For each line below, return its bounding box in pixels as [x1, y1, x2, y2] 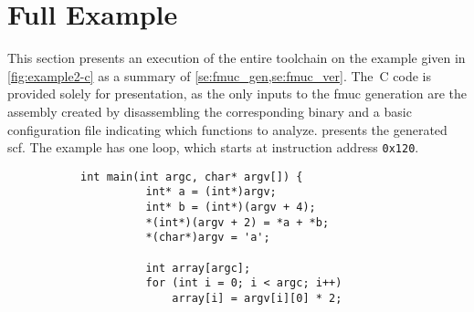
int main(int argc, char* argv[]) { [80, 170, 303, 183]
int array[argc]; [145, 261, 251, 275]
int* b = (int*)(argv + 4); [145, 201, 316, 214]
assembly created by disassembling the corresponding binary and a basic [7, 101, 412, 120]
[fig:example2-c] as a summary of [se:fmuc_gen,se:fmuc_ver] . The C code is [7, 66, 431, 85]
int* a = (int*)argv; [145, 185, 277, 199]
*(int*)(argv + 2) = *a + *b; [145, 215, 330, 229]
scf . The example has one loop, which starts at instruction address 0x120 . [7, 138, 419, 157]
